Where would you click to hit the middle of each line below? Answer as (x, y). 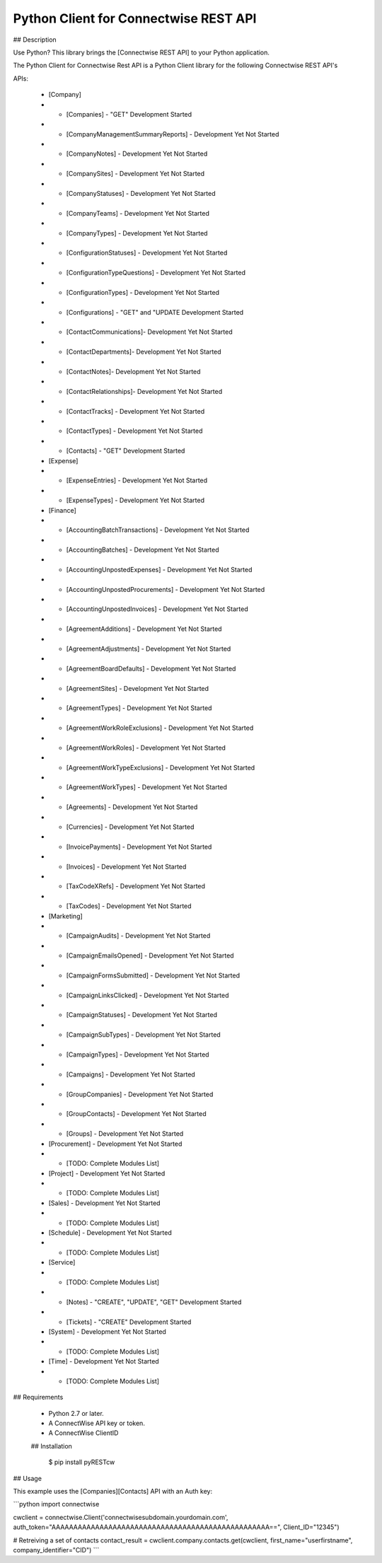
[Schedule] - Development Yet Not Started (110, 1233)
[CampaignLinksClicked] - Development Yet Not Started (147, 995)
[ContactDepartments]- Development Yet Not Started (144, 352)
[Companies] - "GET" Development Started (129, 114)
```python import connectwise (56, 1504)
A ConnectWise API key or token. (97, 1423)
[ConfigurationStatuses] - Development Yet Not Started (147, 253)
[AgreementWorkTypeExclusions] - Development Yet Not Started (161, 767)
